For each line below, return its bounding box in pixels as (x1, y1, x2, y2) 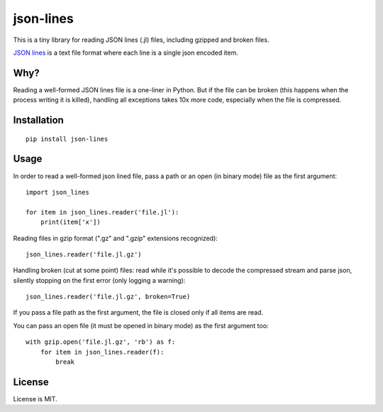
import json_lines (26, 188, 90, 196)
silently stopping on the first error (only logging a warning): (13, 276, 186, 284)
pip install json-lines (26, 135, 109, 143)
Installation (13, 114, 64, 126)
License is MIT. (13, 394, 57, 403)
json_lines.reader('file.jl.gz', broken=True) (26, 293, 191, 301)
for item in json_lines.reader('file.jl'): (26, 208, 179, 216)
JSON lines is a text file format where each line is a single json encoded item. (13, 48, 239, 57)
